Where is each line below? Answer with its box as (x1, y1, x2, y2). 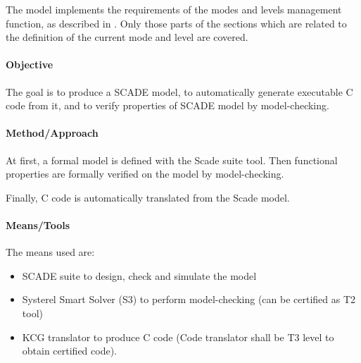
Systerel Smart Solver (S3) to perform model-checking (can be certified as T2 (22, 292, 356, 307)
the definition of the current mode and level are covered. (6, 30, 248, 44)
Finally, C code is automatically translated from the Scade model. (6, 190, 290, 204)
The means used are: (6, 245, 95, 259)
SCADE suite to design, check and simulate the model (22, 268, 257, 283)
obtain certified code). (22, 343, 118, 358)
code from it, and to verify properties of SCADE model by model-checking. (6, 98, 329, 113)
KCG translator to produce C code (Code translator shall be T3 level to (22, 329, 334, 344)
